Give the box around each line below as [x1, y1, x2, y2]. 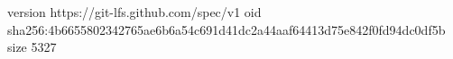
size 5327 [7, 38, 57, 56]
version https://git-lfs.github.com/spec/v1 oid [7, 3, 262, 21]
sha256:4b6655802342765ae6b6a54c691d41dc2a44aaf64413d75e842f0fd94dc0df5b [7, 20, 446, 38]
